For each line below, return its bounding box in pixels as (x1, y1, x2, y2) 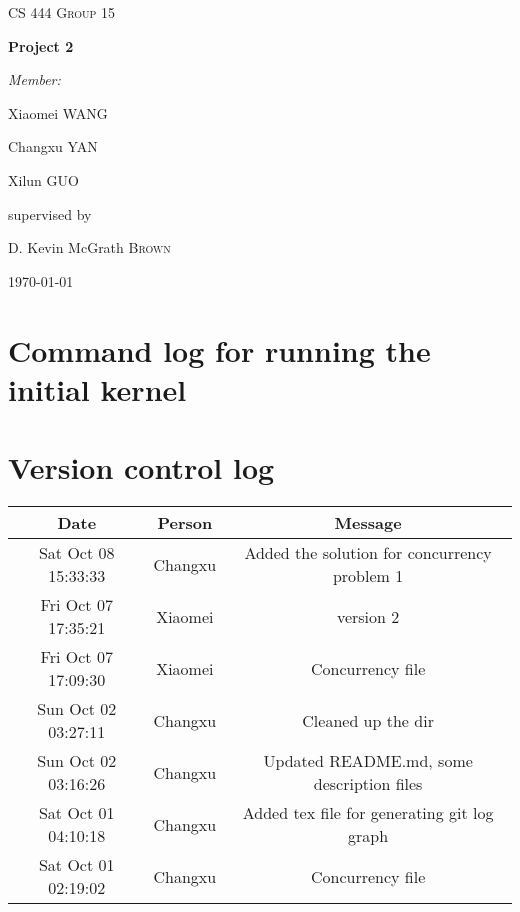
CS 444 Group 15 (8, 2, 116, 22)
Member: (8, 69, 61, 90)
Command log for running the (8, 329, 431, 370)
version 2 (336, 604, 400, 628)
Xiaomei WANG (8, 102, 108, 123)
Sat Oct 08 (38, 541, 115, 565)
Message (334, 511, 402, 535)
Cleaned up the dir (302, 708, 434, 732)
